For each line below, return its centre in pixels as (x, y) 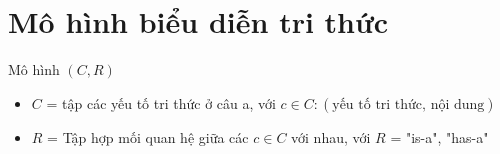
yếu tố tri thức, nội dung (408, 104)
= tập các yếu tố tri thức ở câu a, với (161, 102)
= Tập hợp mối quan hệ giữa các (148, 136)
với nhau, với (331, 136)
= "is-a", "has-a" (439, 136)
